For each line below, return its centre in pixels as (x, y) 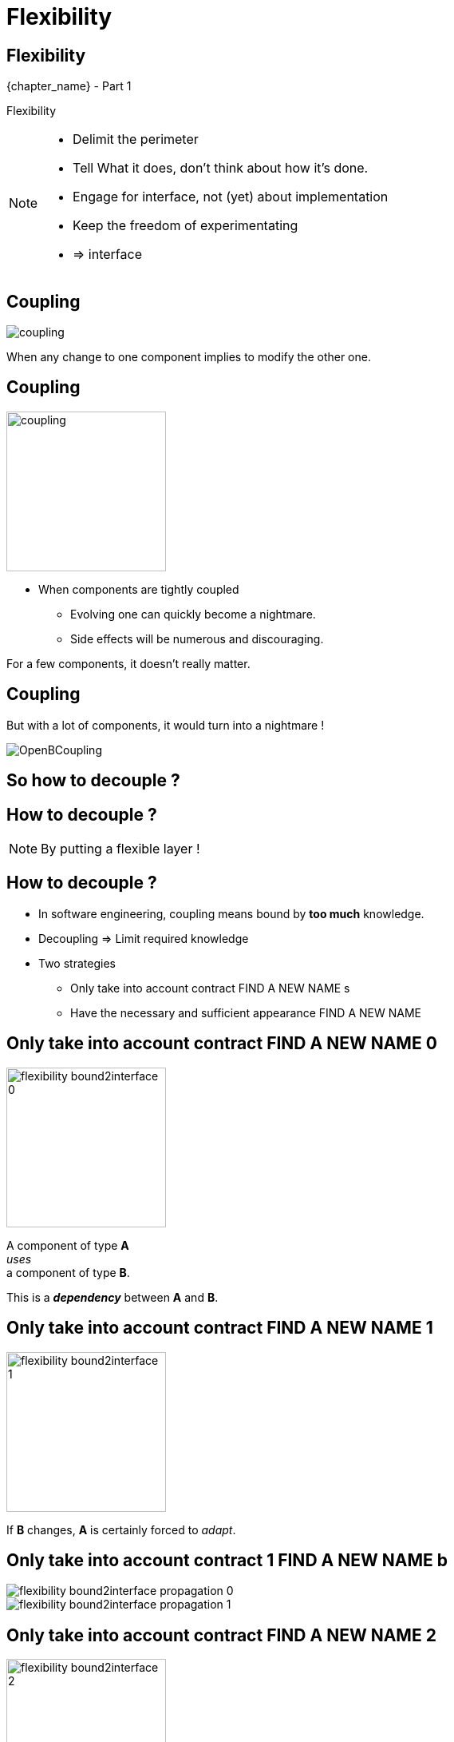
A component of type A (68, 1245)
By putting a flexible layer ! (120, 848)
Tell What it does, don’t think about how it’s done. (221, 168)
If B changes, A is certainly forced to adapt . (121, 1529)
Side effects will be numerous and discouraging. (197, 638)
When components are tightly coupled (139, 589)
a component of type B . (68, 1272)
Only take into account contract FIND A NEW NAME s (210, 988)
